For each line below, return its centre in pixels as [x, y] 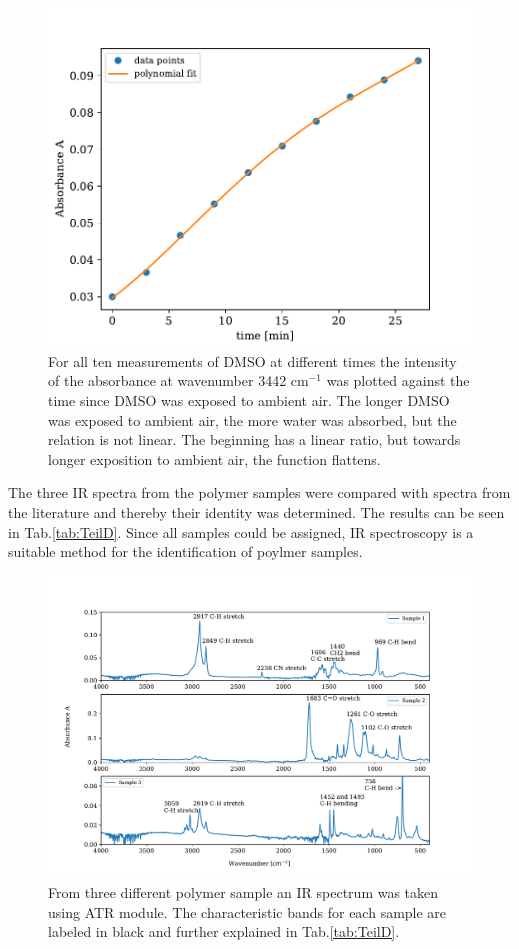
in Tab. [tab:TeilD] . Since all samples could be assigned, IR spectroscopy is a [241, 531]
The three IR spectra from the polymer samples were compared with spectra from [259, 492]
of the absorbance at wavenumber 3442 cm [178, 380]
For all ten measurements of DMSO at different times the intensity [252, 360]
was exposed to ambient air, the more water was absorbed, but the [252, 419]
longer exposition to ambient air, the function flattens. [214, 458]
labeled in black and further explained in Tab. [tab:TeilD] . [224, 931]
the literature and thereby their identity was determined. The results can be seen [256, 512]
